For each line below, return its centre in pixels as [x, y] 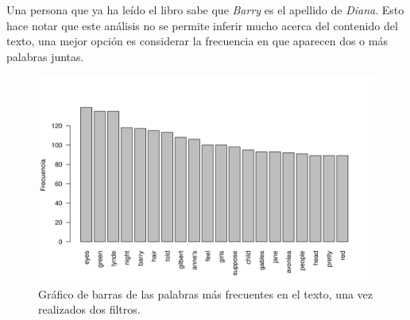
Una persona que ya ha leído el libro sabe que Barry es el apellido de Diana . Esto [205, 10]
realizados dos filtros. [89, 309]
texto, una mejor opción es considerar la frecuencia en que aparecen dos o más [197, 41]
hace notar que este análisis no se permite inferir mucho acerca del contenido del [202, 25]
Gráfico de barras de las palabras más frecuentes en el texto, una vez [206, 293]
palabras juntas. [45, 56]
